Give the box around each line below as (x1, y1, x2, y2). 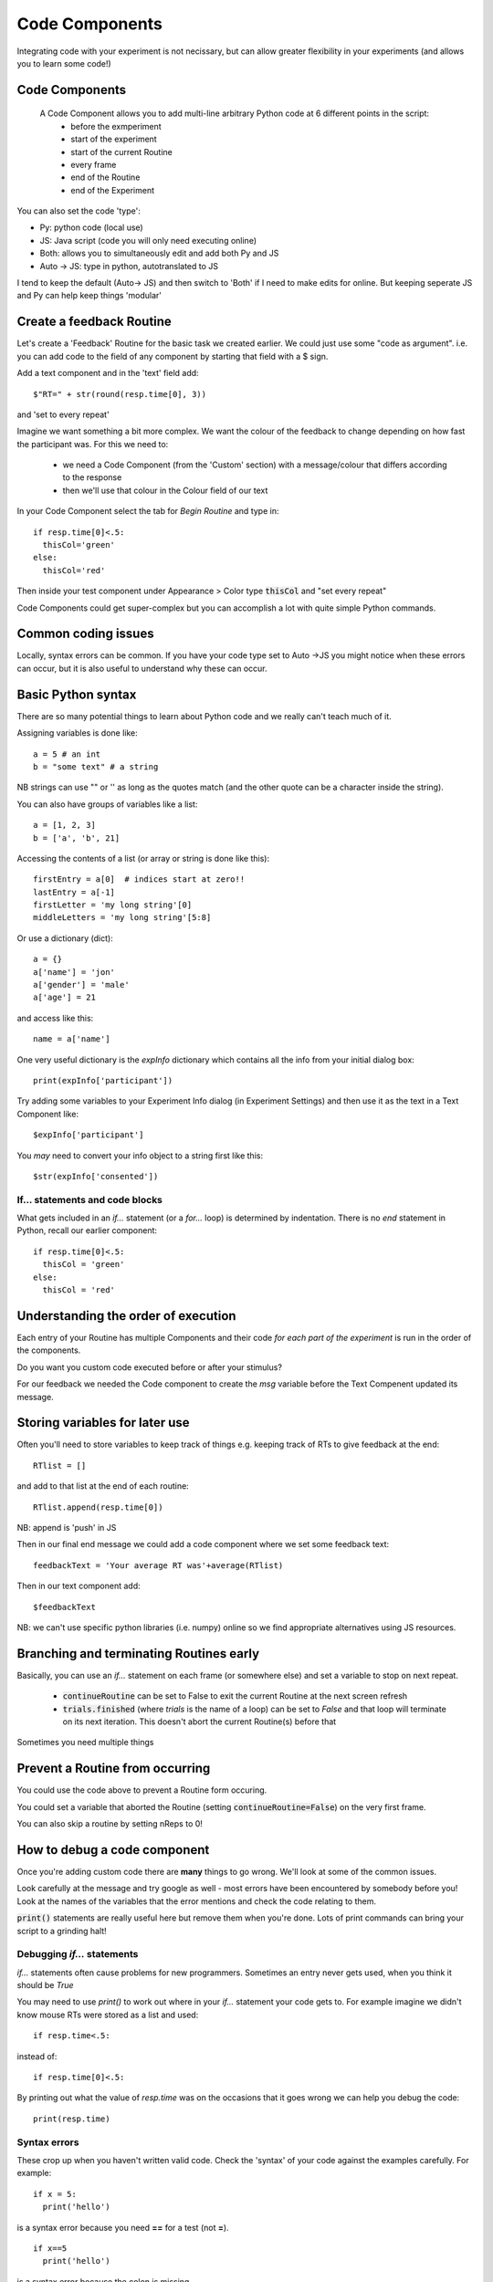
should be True (16, 1980, 74, 1991)
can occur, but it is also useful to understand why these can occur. (16, 663, 267, 674)
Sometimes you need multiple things (16, 1737, 154, 1748)
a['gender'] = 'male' (33, 979, 130, 990)
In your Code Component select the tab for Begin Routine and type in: (16, 506, 279, 517)
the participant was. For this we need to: (16, 438, 169, 449)
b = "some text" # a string (33, 761, 159, 771)
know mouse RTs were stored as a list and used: (16, 2009, 199, 2020)
